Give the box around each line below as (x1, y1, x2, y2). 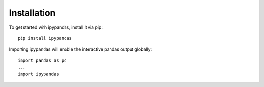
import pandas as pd (18, 57, 67, 63)
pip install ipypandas (18, 35, 72, 41)
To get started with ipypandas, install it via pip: (9, 24, 103, 30)
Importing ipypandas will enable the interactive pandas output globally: (9, 46, 152, 52)
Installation (9, 7, 56, 18)
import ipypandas (18, 71, 59, 77)
